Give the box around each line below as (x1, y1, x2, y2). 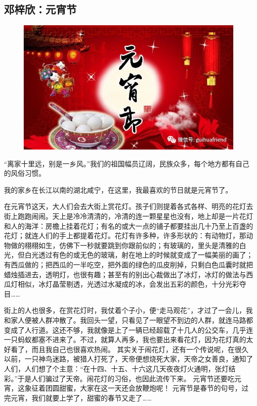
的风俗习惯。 (4, 168, 45, 178)
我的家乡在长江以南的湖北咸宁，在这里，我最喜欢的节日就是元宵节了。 (4, 184, 232, 195)
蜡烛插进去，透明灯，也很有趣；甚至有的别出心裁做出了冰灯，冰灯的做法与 (4, 269, 246, 279)
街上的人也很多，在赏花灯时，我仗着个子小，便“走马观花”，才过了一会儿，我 (4, 305, 253, 315)
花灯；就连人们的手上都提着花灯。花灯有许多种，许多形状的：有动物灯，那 (4, 230, 246, 241)
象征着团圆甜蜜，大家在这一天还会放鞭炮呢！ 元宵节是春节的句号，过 (24, 383, 249, 393)
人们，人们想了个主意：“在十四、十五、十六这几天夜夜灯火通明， (4, 363, 215, 373)
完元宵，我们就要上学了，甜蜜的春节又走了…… (4, 392, 152, 403)
